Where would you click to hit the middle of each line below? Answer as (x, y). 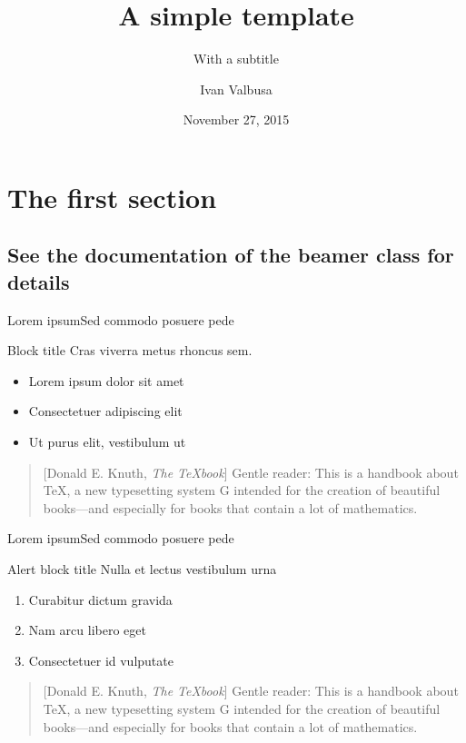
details (39, 281)
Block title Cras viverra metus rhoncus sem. (130, 350)
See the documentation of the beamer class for (231, 255)
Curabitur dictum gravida (100, 599)
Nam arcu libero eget (87, 630)
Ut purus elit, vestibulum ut (107, 442)
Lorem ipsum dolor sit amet (106, 380)
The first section (112, 197)
